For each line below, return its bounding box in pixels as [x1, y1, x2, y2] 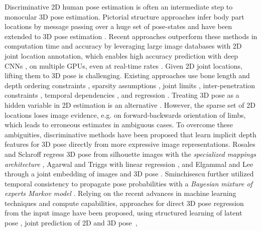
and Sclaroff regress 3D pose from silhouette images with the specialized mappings [5, 148, 256, 159]
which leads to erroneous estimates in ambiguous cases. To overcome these [5, 119, 233, 130]
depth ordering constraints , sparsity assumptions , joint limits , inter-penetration [5, 80, 255, 90]
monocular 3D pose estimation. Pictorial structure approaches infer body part [5, 11, 244, 22]
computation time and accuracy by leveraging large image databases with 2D [5, 41, 242, 51]
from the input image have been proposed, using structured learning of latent [5, 207, 242, 218]
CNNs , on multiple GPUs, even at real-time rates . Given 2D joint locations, [5, 60, 242, 71]
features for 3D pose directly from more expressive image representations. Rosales [5, 139, 255, 149]
